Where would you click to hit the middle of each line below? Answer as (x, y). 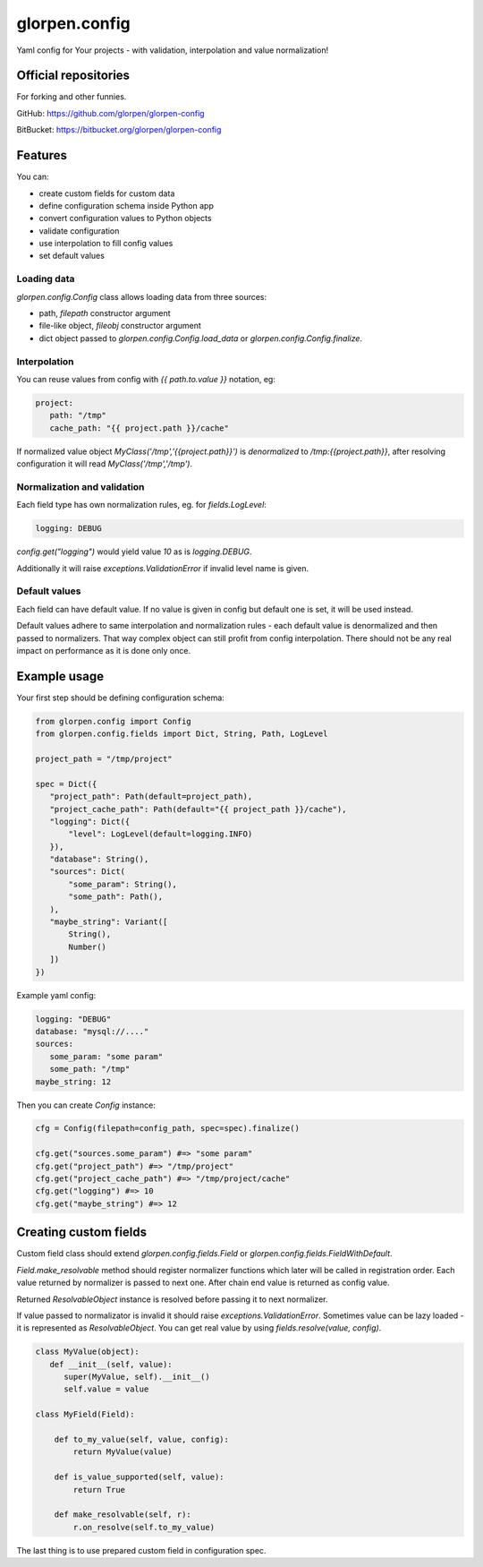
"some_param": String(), (123, 884)
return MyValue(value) (123, 1452)
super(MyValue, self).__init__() (137, 1377)
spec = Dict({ (66, 784)
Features (42, 155)
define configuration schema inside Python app (126, 205)
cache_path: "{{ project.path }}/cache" (140, 428)
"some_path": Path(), (116, 897)
